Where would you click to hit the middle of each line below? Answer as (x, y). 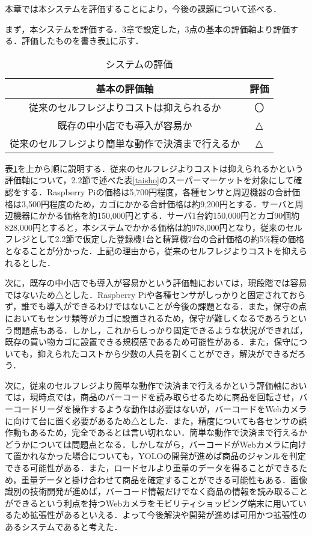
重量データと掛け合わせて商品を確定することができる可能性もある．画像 (164, 479)
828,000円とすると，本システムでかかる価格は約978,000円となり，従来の (145, 227)
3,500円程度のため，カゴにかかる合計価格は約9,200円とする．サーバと (158, 203)
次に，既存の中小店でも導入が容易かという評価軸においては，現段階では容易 (156, 283)
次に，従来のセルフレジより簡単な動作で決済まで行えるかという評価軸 (143, 385)
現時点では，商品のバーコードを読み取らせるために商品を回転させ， (164, 397)
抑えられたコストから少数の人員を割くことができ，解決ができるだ (167, 353)
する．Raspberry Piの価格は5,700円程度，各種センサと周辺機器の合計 (157, 191)
